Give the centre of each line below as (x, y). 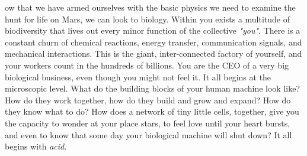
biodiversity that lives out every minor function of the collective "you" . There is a (153, 30)
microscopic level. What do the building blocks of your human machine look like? (153, 88)
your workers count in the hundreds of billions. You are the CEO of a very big (147, 65)
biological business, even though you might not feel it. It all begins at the (138, 77)
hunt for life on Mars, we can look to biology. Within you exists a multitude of (148, 19)
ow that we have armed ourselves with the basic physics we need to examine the (150, 7)
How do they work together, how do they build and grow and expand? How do (148, 100)
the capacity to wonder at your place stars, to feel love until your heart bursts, (148, 123)
